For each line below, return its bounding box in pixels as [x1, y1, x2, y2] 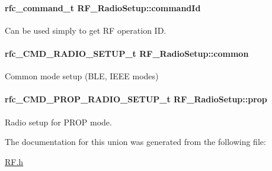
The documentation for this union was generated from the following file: [5, 135, 266, 148]
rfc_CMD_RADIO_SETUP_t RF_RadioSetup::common [5, 47, 249, 59]
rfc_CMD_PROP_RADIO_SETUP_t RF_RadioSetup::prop [5, 93, 267, 105]
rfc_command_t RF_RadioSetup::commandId [5, 1, 201, 14]
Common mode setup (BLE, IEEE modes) [5, 70, 159, 82]
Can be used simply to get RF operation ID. [5, 24, 167, 36]
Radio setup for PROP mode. [5, 115, 112, 128]
